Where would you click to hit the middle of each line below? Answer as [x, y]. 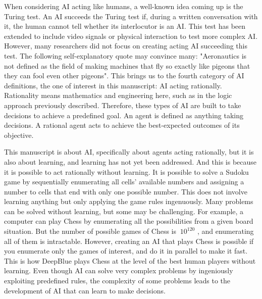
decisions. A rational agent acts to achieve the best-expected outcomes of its [122, 125]
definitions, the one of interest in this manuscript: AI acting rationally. [113, 85]
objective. [19, 135]
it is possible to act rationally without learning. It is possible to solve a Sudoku [126, 171]
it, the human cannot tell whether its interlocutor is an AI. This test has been [125, 26]
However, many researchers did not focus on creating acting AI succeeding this [126, 46]
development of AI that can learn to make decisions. [85, 290]
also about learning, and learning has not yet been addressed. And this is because [130, 161]
